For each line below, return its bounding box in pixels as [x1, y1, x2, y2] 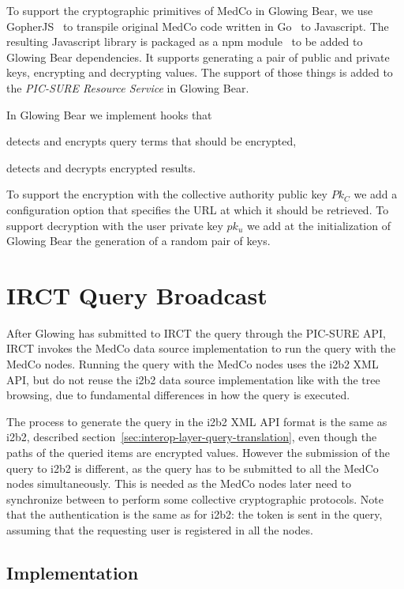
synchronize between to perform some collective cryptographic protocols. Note [6, 490, 383, 507]
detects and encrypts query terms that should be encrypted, [6, 133, 297, 149]
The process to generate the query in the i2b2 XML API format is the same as [6, 413, 387, 429]
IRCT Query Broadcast [6, 278, 267, 311]
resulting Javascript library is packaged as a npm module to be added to [6, 33, 363, 50]
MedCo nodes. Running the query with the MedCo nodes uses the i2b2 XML [6, 356, 379, 372]
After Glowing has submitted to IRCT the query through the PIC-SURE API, [6, 324, 386, 341]
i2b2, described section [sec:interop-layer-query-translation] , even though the [6, 429, 377, 445]
